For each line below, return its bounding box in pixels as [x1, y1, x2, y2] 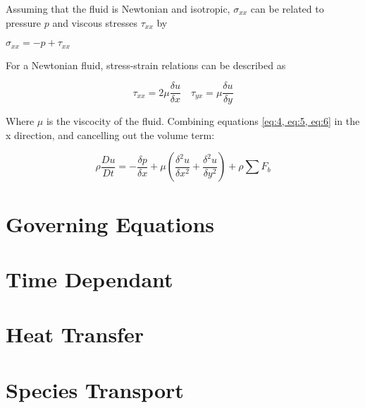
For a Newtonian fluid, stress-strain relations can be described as [6, 57, 286, 72]
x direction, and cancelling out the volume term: [6, 127, 215, 142]
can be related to [250, 1, 324, 16]
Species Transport [6, 375, 184, 404]
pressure [6, 15, 42, 30]
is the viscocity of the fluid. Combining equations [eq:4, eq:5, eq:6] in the [46, 114, 360, 128]
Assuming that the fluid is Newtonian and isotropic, [6, 1, 230, 16]
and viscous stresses [52, 15, 138, 30]
